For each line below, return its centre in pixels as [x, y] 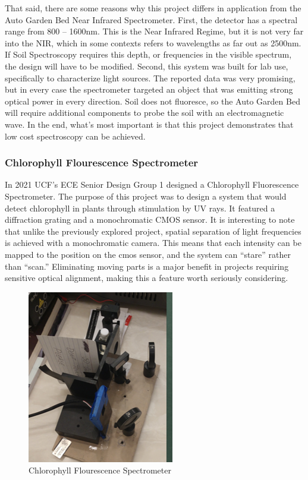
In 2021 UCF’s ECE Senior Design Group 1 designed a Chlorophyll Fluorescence [152, 184]
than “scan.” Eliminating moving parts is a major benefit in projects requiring [147, 266]
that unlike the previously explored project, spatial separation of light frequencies [153, 231]
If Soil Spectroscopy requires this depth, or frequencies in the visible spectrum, [148, 54]
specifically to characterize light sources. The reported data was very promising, [150, 78]
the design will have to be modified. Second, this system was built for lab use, [147, 66]
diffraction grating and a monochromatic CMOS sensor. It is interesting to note [150, 220]
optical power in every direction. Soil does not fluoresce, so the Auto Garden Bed [153, 101]
